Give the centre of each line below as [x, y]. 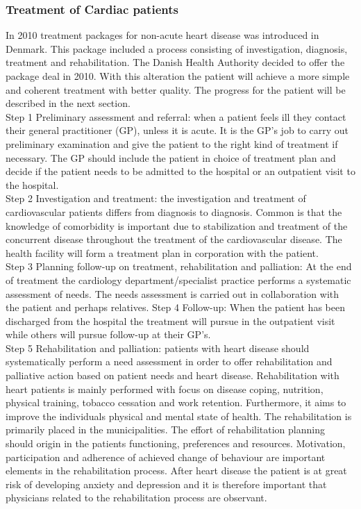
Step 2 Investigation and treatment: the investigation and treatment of [156, 198]
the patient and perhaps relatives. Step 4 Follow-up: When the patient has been [175, 307]
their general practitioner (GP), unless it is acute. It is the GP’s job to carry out [177, 130]
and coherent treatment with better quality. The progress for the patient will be [176, 89]
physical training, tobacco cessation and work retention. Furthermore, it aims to [176, 402]
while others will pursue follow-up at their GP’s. [108, 334]
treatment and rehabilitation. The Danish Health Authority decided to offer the [175, 62]
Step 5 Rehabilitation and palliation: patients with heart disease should [158, 348]
